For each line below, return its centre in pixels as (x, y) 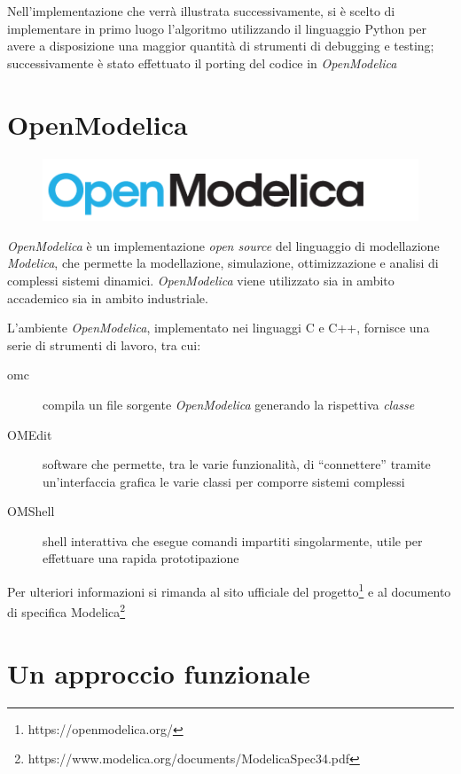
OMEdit (30, 434)
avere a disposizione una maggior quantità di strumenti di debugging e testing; (221, 46)
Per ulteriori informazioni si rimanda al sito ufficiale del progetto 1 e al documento (229, 590)
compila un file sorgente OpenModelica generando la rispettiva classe (229, 404)
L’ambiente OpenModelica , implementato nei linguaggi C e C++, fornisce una (219, 328)
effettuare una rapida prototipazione (141, 558)
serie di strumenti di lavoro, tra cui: (104, 344)
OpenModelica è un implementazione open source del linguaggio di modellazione (223, 245)
